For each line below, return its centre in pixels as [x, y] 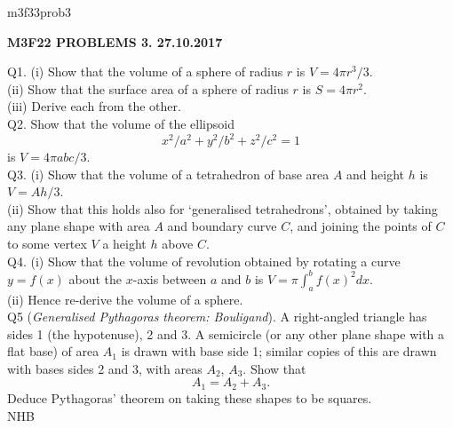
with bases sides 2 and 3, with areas [105, 368]
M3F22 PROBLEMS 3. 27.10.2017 [115, 41]
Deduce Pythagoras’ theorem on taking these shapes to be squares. [190, 397]
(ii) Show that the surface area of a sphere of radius [148, 88]
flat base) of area [53, 351]
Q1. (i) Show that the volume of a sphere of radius [145, 71]
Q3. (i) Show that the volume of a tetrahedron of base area [168, 174]
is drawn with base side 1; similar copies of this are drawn [279, 351]
